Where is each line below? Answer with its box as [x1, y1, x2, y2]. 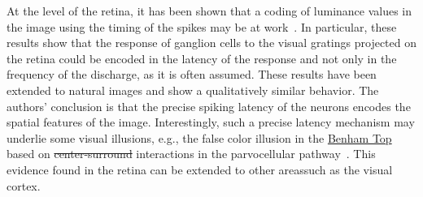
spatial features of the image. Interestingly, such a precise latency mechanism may [7, 113, 415, 131]
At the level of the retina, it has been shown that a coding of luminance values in [7, 2, 412, 19]
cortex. [7, 177, 41, 194]
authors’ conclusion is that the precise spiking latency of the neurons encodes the [7, 97, 411, 114]
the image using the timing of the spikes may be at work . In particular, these [7, 18, 397, 35]
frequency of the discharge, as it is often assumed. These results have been [7, 66, 377, 83]
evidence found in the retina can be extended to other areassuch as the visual [7, 161, 393, 178]
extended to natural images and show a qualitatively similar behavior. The [7, 81, 379, 98]
